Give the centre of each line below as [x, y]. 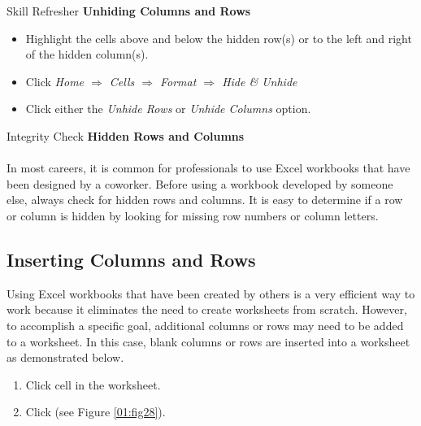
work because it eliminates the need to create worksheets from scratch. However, [207, 309]
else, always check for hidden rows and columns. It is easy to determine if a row [205, 200]
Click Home [55, 81]
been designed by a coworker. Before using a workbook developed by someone [200, 183]
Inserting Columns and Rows [131, 259]
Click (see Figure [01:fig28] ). [95, 412]
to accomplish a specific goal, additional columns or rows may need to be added [205, 325]
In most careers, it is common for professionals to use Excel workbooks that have [208, 168]
